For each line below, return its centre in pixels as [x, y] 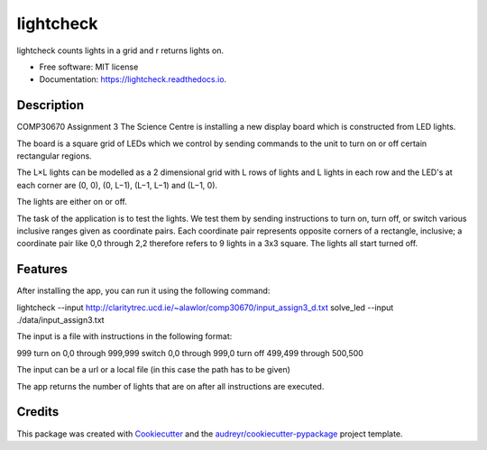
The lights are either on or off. [72, 202]
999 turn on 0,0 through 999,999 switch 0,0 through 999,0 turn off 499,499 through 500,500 [190, 353]
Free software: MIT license [89, 67]
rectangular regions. [54, 156]
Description [51, 105]
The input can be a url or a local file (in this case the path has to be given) [153, 370]
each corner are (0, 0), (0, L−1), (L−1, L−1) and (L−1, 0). [117, 185]
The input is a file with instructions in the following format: [124, 336]
